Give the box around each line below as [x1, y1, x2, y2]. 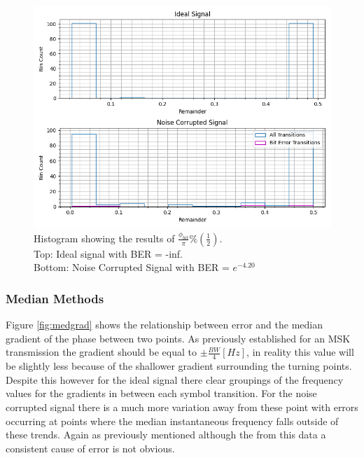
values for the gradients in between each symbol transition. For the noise [6, 386, 317, 401]
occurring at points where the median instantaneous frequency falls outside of [6, 413, 339, 428]
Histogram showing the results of [34, 230, 175, 245]
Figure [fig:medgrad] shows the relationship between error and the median [6, 317, 323, 332]
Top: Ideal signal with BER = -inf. [34, 246, 183, 261]
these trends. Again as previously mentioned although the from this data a [6, 427, 326, 442]
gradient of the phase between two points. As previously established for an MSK [6, 331, 351, 345]
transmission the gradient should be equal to [6, 345, 197, 359]
